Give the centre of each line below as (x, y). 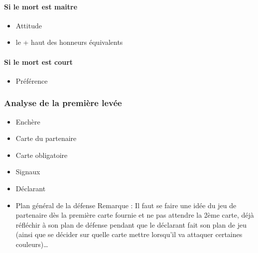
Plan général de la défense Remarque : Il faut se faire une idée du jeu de (126, 205)
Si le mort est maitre (41, 6)
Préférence (32, 80)
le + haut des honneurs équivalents (69, 42)
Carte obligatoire (42, 155)
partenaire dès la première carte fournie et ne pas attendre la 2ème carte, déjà (135, 215)
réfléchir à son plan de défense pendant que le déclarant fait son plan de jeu (131, 224)
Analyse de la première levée (63, 103)
